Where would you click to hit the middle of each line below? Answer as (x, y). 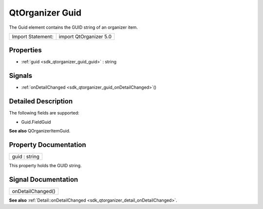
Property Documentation (47, 144)
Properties (25, 50)
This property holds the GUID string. (46, 165)
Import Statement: (33, 37)
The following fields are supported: (44, 113)
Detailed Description (41, 102)
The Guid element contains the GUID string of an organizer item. (74, 27)
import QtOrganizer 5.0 (85, 37)
